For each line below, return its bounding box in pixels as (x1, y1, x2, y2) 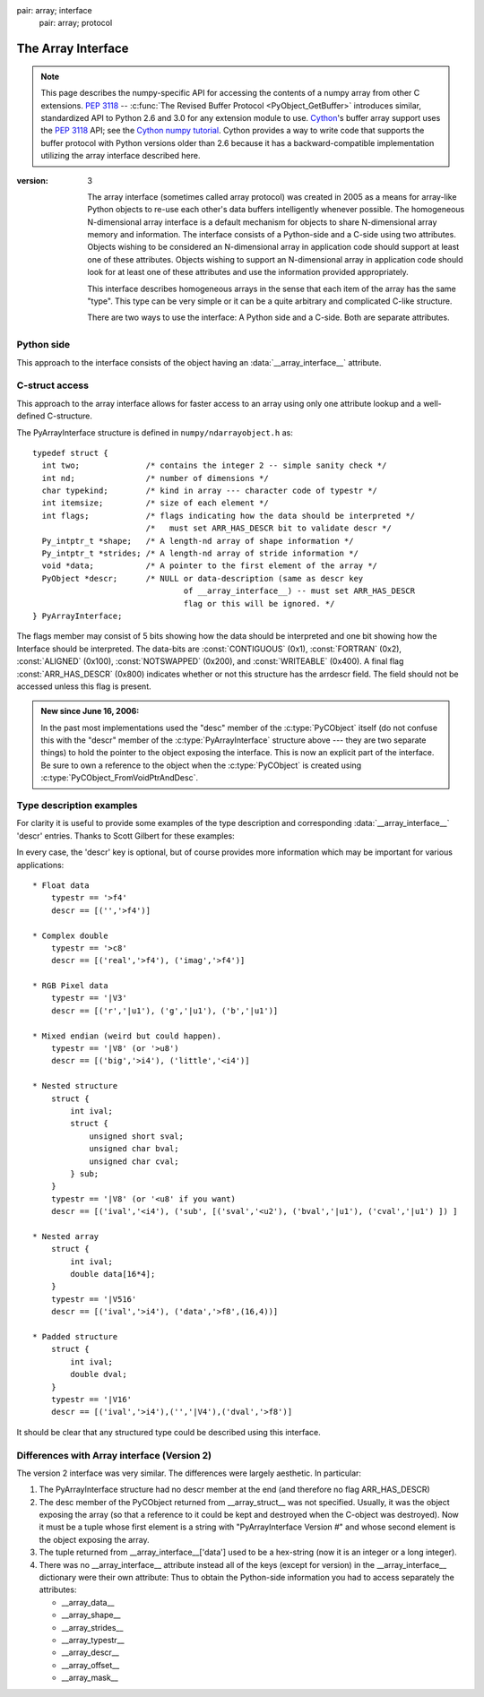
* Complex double (32, 930, 108, 941)
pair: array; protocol (39, 18, 113, 29)
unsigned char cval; (89, 1156, 179, 1167)
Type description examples (16, 799, 138, 812)
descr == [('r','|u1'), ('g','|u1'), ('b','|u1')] (50, 1005, 279, 1016)
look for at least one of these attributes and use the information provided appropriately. (87, 267, 410, 278)
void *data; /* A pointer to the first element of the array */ (41, 561, 378, 571)
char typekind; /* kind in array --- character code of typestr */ (41, 486, 378, 496)
